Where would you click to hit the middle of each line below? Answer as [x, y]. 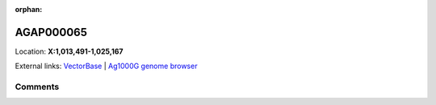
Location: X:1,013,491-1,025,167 [69, 51]
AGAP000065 [51, 32]
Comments [37, 87]
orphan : [29, 9]
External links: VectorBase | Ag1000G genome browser [106, 66]
